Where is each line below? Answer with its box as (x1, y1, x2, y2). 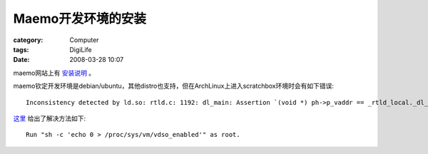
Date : (13, 56, 30, 64)
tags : (13, 45, 29, 53)
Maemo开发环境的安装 (13, 11, 146, 26)
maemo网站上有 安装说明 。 (13, 68, 96, 77)
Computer (69, 36, 99, 44)
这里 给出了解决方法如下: (13, 114, 86, 123)
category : (13, 36, 44, 44)
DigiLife (69, 45, 92, 53)
